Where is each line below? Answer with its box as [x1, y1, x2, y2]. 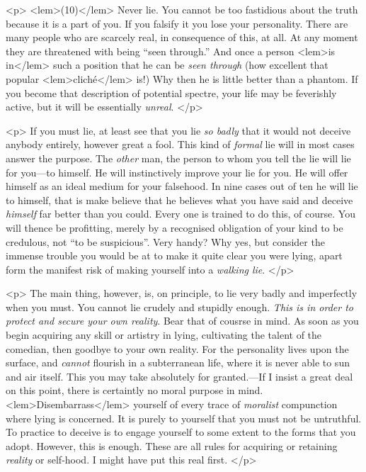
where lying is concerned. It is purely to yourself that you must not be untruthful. [6, 410, 362, 425]
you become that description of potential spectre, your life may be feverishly [6, 85, 337, 100]
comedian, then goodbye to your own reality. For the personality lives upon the [6, 341, 349, 356]
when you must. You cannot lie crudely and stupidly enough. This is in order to [6, 299, 353, 314]
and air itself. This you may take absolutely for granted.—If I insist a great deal [6, 369, 353, 383]
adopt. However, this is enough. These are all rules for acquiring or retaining [6, 438, 338, 453]
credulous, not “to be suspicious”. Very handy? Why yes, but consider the [6, 234, 325, 249]
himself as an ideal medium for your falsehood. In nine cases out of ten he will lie [6, 179, 358, 193]
